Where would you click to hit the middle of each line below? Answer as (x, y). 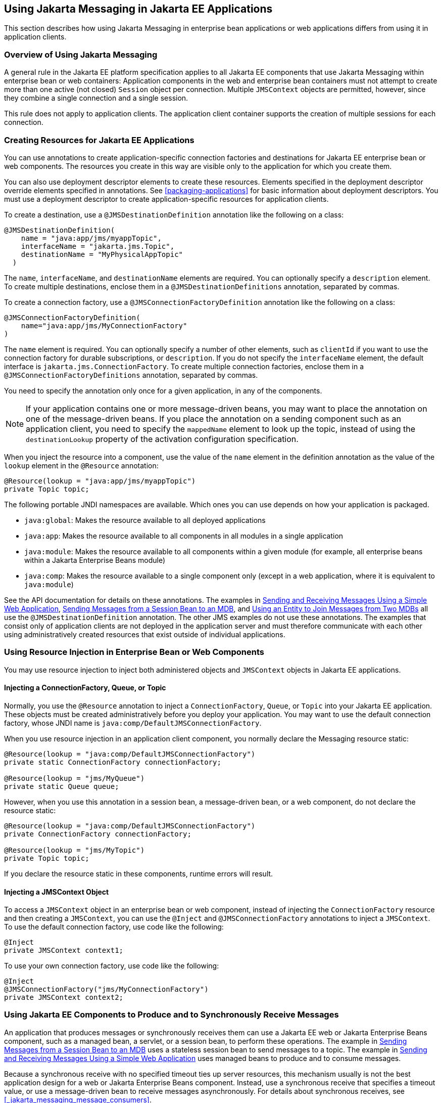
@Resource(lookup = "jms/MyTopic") (75, 850)
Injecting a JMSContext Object (57, 892)
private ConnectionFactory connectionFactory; (98, 834)
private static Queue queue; (62, 786)
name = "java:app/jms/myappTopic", (91, 238)
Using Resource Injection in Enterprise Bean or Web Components (134, 652)
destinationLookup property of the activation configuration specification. (162, 439)
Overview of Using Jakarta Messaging (81, 54)
